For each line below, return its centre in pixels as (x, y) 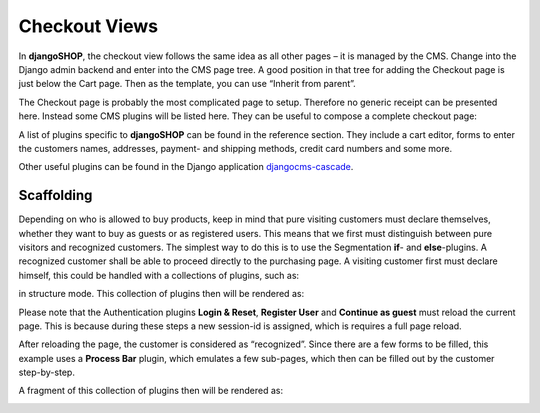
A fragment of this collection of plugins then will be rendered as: (151, 391)
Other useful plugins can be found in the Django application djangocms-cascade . (186, 167)
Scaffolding (55, 195)
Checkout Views (88, 26)
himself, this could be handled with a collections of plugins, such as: (159, 275)
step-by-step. (46, 372)
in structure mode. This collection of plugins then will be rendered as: (161, 294)
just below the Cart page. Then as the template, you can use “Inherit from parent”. (187, 84)
